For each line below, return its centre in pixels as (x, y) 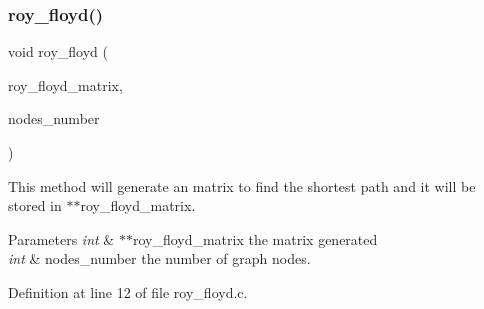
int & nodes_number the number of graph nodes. (159, 258)
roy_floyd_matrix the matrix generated (255, 238)
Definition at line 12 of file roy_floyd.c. (128, 291)
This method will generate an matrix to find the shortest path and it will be (242, 185)
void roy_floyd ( (58, 51)
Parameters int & (61, 238)
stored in (35, 205)
